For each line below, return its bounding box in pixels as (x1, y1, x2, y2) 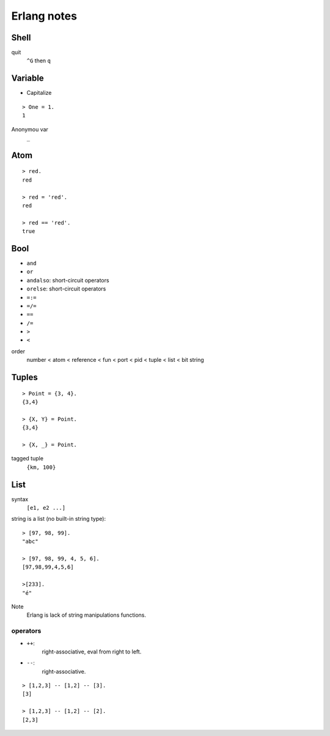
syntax (11, 495, 29, 502)
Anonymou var (11, 125, 49, 133)
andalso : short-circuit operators (26, 276, 109, 284)
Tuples (11, 372, 38, 383)
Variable (11, 73, 44, 84)
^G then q (26, 57, 51, 64)
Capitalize (26, 89, 52, 97)
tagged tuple (11, 455, 44, 462)
